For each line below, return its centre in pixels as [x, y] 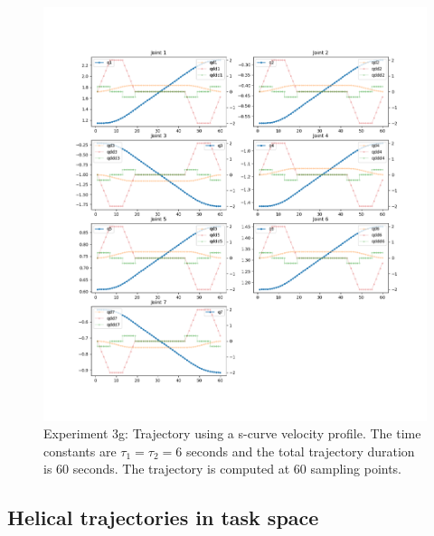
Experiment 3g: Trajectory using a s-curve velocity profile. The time [232, 433]
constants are [80, 451]
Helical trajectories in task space [163, 517]
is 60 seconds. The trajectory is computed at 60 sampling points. [223, 469]
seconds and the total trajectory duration [300, 451]
